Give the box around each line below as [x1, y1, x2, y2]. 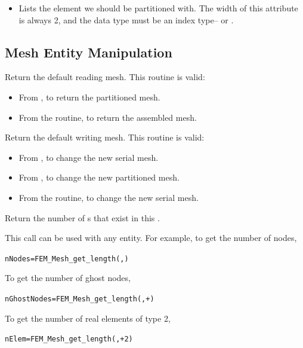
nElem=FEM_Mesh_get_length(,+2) [5, 335, 133, 344]
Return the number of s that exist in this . [5, 211, 160, 224]
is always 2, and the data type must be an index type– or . [18, 13, 234, 26]
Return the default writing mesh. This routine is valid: [5, 131, 205, 144]
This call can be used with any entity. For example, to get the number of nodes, [5, 231, 297, 244]
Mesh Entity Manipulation [5, 42, 172, 61]
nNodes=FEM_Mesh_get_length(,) [5, 254, 129, 263]
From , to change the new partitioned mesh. [18, 171, 180, 184]
